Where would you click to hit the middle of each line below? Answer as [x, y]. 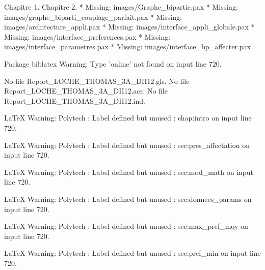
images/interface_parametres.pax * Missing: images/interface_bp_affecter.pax [127, 47]
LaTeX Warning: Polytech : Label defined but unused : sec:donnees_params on [128, 199]
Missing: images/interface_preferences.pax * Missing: [87, 36]
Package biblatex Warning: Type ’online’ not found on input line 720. [113, 63]
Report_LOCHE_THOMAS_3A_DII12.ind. [75, 100]
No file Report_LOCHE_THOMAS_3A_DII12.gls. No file [97, 81]
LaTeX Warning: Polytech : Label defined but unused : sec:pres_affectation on [127, 145]
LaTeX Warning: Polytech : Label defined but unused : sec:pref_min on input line [132, 253]
